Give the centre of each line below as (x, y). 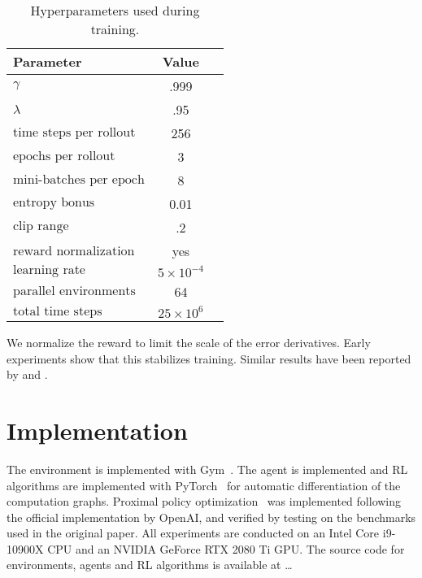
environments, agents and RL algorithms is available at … (150, 565)
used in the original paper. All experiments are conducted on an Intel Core (193, 533)
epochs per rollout (64, 156)
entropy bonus (54, 202)
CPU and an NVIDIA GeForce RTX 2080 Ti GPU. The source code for (226, 548)
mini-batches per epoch (79, 179)
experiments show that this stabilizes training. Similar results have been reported (209, 358)
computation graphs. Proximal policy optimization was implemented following (204, 501)
